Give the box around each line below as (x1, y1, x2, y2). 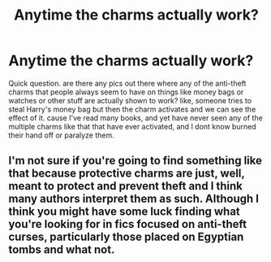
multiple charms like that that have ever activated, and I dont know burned (8, 121, 257, 131)
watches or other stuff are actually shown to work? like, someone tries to (8, 95, 252, 105)
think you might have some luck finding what (8, 205, 241, 219)
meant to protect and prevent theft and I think (8, 179, 243, 193)
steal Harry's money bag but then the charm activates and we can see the (8, 104, 256, 114)
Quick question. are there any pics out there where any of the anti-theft (8, 78, 247, 88)
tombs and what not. (8, 242, 115, 257)
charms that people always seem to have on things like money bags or (8, 87, 244, 97)
